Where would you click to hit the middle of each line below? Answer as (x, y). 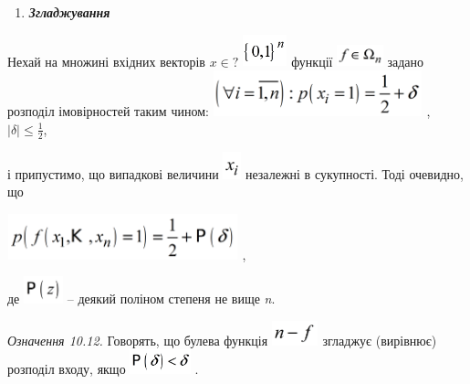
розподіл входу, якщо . (103, 368)
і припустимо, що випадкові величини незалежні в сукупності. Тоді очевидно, (235, 173)
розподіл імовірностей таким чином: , (219, 111)
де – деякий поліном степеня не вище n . (141, 299)
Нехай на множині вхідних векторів (106, 61)
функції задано (358, 61)
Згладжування (69, 12)
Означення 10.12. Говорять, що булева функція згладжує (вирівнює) (222, 340)
